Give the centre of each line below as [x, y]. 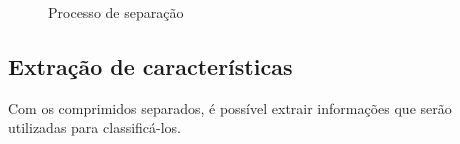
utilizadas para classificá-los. [95, 127]
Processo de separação [116, 12]
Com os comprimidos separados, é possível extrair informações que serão [230, 107]
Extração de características [150, 65]
